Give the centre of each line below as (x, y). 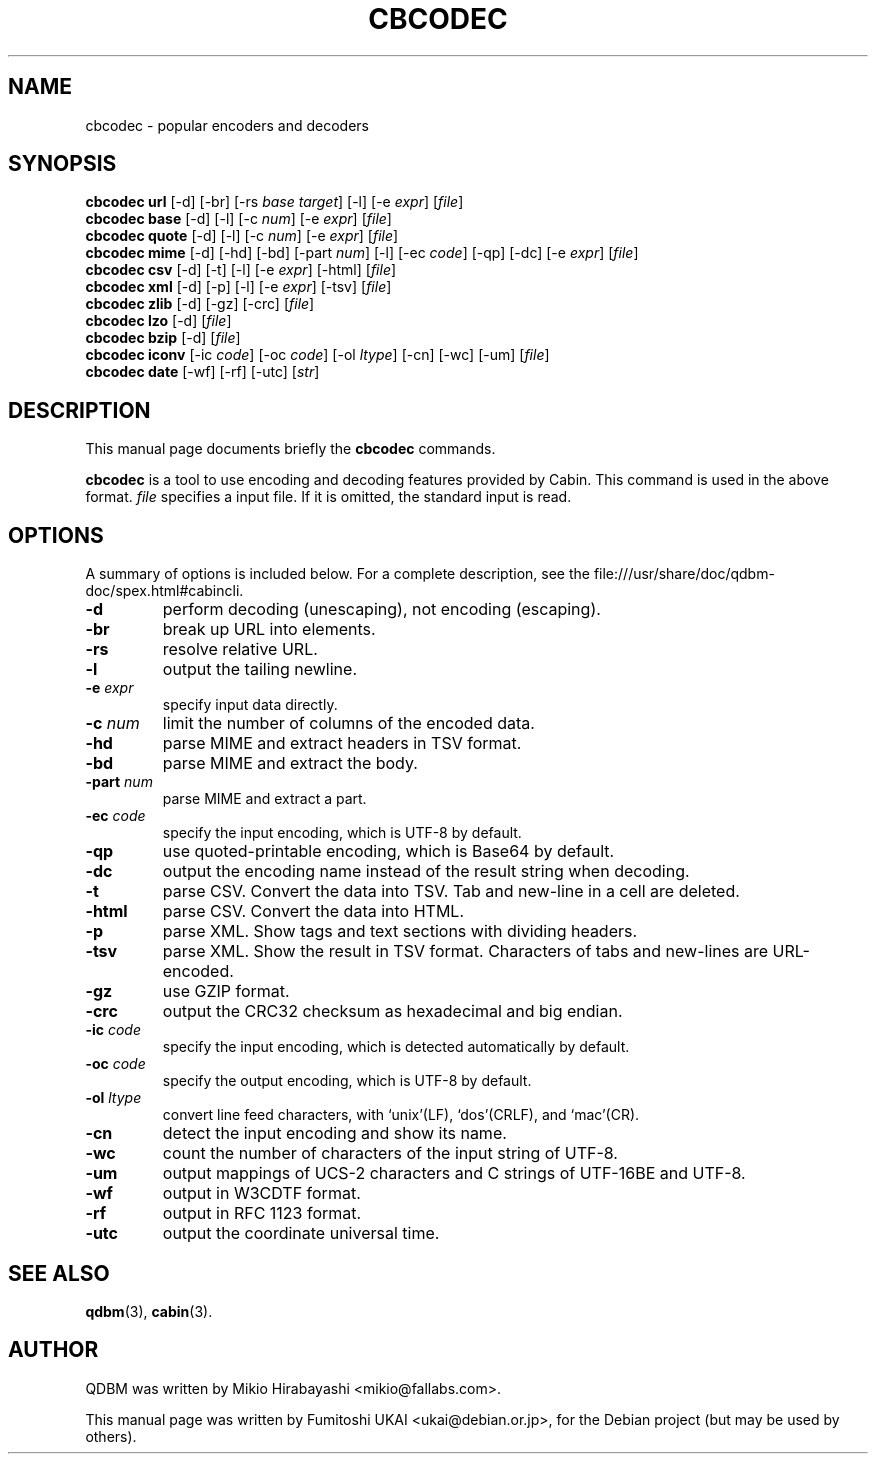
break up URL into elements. (269, 629)
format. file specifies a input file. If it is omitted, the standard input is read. (328, 497)
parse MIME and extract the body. (290, 763)
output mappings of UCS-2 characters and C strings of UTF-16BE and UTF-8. (454, 1173)
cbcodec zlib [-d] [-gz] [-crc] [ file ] (200, 304)
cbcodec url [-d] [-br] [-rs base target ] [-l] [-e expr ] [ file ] (274, 202)
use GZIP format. (226, 991)
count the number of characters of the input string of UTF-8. (390, 1153)
